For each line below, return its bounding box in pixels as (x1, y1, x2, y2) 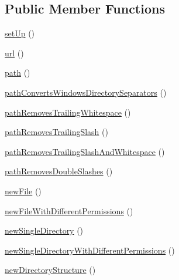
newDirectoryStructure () (5, 264, 96, 276)
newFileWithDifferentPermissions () (5, 204, 133, 217)
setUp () (5, 27, 35, 39)
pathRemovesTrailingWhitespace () (5, 106, 131, 118)
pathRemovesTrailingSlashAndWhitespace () (5, 145, 165, 157)
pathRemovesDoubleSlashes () (5, 165, 113, 177)
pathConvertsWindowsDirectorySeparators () (5, 86, 167, 98)
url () (5, 46, 24, 59)
